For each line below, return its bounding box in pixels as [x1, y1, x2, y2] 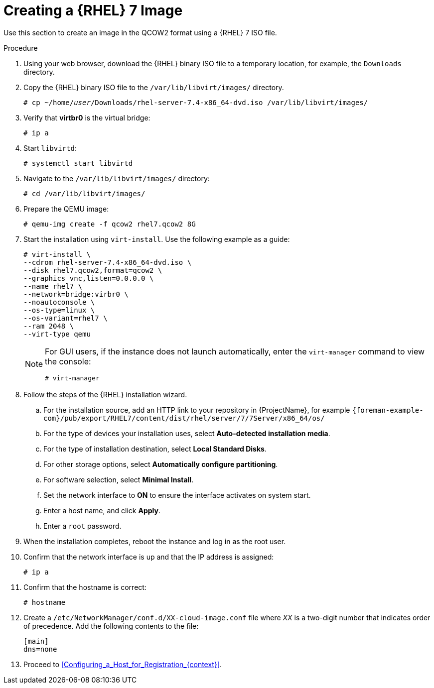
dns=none [23, 645, 57, 653]
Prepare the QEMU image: [23, 204, 109, 213]
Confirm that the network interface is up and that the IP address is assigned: [23, 552, 274, 561]
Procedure [3, 43, 38, 52]
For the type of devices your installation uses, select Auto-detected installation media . [43, 429, 330, 438]
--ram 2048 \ [23, 322, 74, 330]
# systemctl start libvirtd [23, 159, 133, 167]
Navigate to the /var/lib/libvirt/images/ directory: [23, 174, 210, 183]
